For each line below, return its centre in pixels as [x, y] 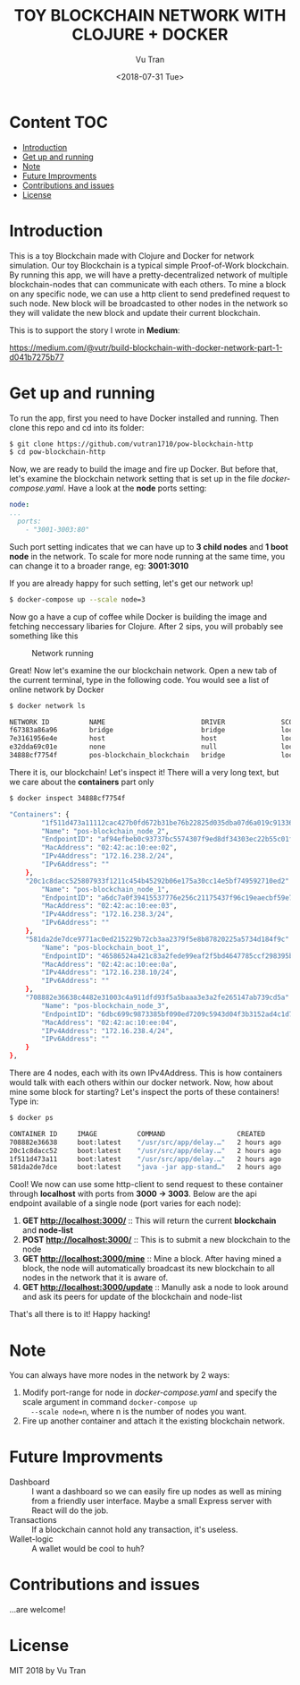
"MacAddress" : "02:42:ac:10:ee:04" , [109, 1022]
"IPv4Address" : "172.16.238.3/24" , [108, 914]
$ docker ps [31, 1118]
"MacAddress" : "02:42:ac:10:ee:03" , [109, 906]
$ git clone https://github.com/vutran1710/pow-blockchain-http [131, 444]
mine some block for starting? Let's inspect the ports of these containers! [144, 1092]
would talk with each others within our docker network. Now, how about [142, 1082]
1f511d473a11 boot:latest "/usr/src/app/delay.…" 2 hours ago [145, 1159]
